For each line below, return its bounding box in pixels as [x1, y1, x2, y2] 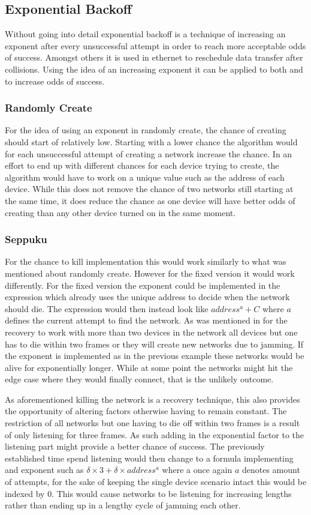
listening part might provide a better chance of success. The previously [5, 440, 265, 453]
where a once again [162, 463, 233, 476]
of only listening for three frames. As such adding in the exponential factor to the [5, 428, 304, 441]
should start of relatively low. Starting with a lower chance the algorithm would [5, 135, 298, 148]
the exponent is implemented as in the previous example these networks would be [5, 349, 304, 362]
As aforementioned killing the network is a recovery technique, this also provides [5, 393, 300, 405]
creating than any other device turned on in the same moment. [5, 206, 236, 218]
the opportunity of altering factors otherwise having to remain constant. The [5, 405, 287, 417]
